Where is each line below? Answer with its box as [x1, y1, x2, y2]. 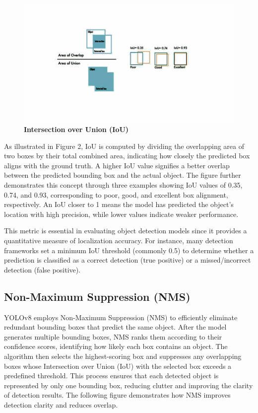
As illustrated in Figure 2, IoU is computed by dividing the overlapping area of [4, 140, 245, 151]
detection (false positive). [4, 264, 81, 275]
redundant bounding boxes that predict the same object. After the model [4, 322, 227, 332]
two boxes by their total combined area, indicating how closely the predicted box [4, 150, 250, 161]
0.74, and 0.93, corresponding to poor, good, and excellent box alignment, [4, 189, 228, 200]
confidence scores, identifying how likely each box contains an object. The [4, 341, 228, 351]
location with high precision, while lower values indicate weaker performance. [4, 208, 239, 219]
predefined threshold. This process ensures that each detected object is [4, 370, 219, 381]
